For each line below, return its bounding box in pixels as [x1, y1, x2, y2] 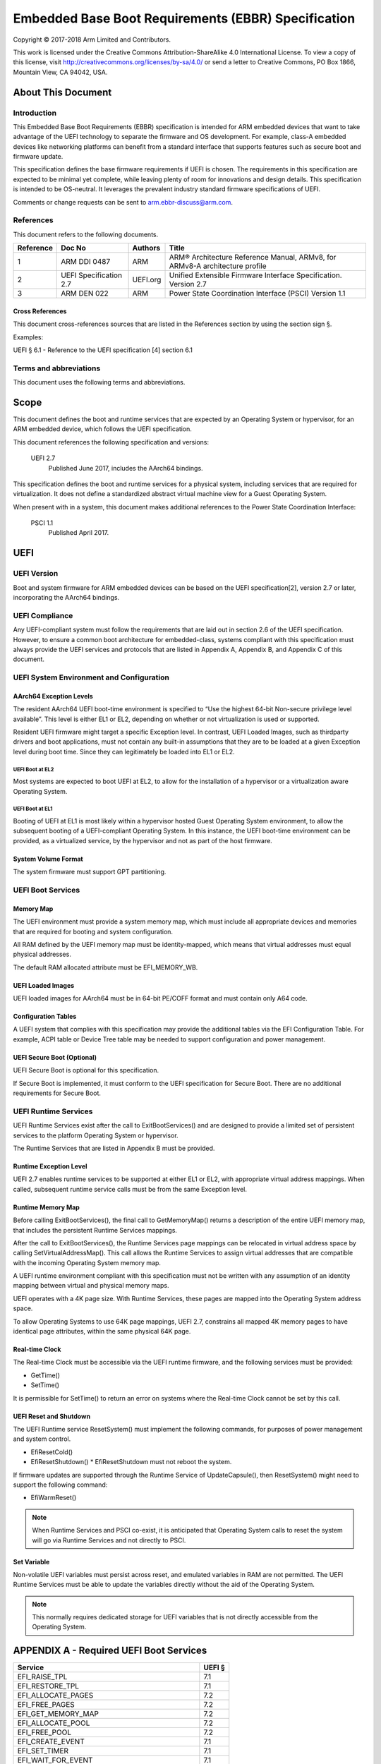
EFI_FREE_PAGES [17, 1700, 75, 1710]
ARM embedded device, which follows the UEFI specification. [13, 425, 192, 433]
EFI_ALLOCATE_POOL [17, 1718, 90, 1728]
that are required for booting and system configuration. [13, 927, 173, 936]
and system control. [13, 1434, 71, 1443]
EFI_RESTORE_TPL [17, 1681, 80, 1691]
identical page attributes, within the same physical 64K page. [13, 1327, 191, 1336]
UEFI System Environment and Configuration [13, 672, 169, 682]
